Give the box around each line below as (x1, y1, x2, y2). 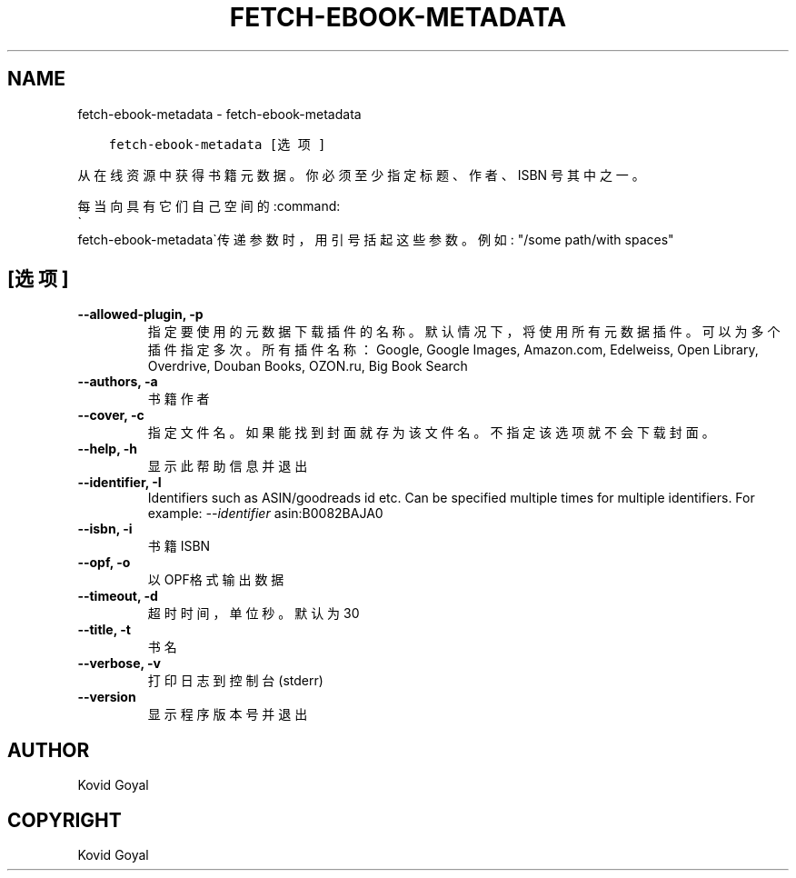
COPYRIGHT (7, 808, 122, 832)
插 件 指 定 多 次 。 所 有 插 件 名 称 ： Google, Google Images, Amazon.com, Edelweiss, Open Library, (147, 342, 759, 358)
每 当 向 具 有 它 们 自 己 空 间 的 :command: (77, 197, 341, 214)
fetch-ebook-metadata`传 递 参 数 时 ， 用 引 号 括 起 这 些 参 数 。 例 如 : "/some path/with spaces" (77, 231, 674, 247)
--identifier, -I (77, 474, 162, 491)
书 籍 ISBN (147, 538, 211, 554)
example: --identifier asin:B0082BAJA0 (147, 505, 383, 522)
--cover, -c (77, 407, 144, 424)
